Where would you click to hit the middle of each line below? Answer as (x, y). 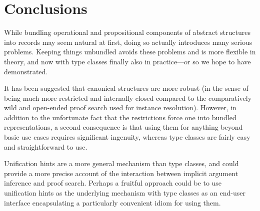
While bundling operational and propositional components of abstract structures (127, 32)
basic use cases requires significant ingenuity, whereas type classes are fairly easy (127, 137)
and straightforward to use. (46, 146)
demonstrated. (26, 71)
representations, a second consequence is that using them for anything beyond (123, 127)
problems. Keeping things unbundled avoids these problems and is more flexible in (130, 52)
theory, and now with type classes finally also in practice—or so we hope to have (127, 61)
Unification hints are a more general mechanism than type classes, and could (121, 163)
